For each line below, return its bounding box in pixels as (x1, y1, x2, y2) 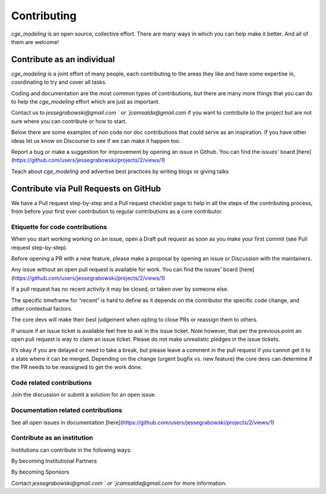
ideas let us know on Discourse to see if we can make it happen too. (11, 137, 181, 144)
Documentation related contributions (11, 406, 123, 414)
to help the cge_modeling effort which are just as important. (11, 98, 160, 106)
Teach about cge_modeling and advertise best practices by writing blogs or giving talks (11, 168, 229, 175)
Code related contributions (11, 379, 92, 387)
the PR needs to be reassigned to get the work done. (11, 364, 142, 371)
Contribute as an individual (11, 54, 115, 65)
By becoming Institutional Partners (11, 457, 97, 464)
